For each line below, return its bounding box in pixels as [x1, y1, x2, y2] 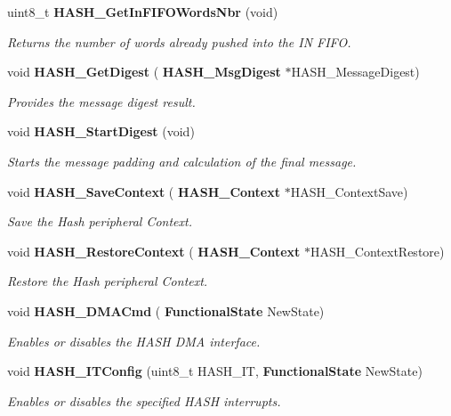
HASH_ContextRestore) [310, 241, 445, 260]
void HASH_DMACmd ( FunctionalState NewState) [7, 301, 325, 320]
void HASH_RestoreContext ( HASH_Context [7, 241, 301, 260]
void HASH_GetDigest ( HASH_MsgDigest [7, 62, 281, 81]
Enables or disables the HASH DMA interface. [7, 331, 261, 350]
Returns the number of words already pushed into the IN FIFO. [7, 32, 351, 51]
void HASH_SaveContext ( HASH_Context [7, 182, 280, 200]
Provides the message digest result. [7, 92, 196, 110]
